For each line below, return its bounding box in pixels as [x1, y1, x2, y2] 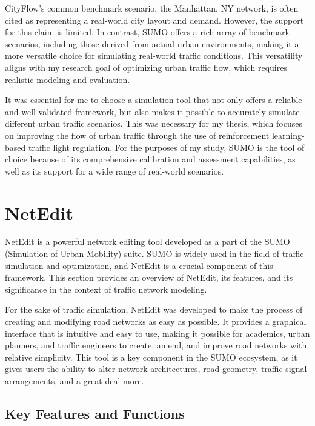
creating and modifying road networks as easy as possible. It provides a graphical [5, 315, 307, 327]
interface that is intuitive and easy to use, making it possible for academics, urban [5, 327, 310, 339]
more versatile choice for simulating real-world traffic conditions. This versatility [5, 49, 303, 62]
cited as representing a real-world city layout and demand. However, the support [5, 13, 304, 26]
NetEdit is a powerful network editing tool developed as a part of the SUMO [5, 235, 290, 248]
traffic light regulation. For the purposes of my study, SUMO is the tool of [28, 141, 305, 153]
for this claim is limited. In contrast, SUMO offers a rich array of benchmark [5, 25, 290, 38]
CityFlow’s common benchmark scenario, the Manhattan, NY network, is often [5, 2, 299, 14]
